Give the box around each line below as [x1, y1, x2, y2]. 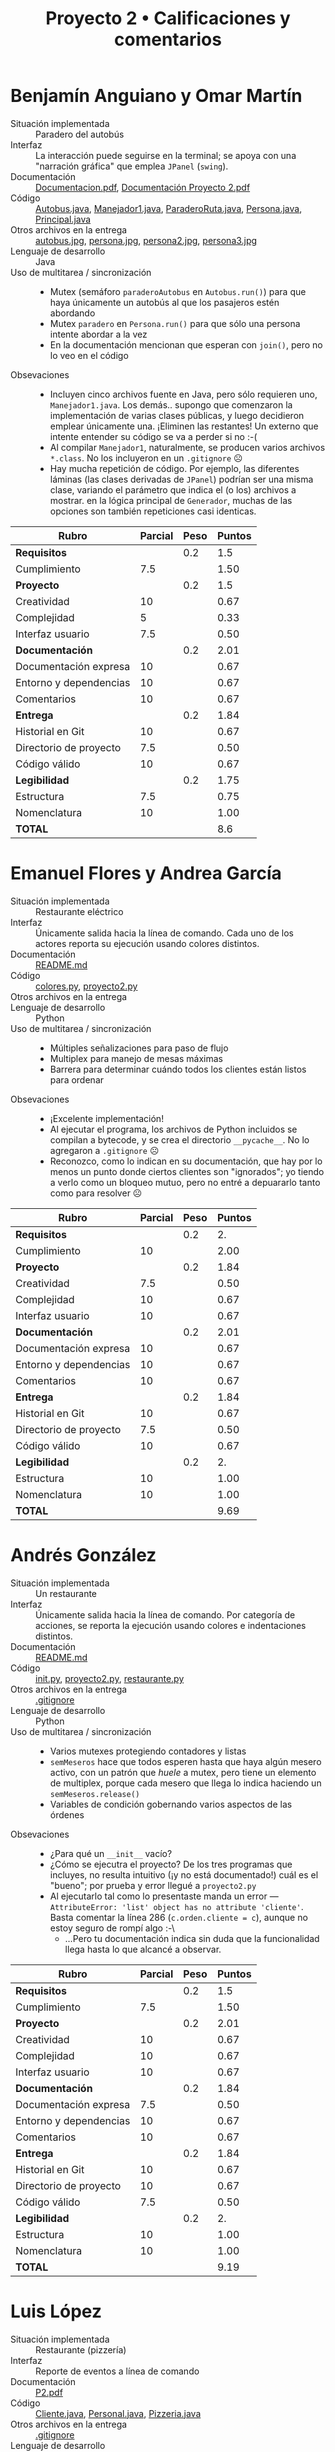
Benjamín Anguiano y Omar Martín [10, 85, 303, 107]
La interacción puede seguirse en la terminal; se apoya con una [35, 149, 297, 161]
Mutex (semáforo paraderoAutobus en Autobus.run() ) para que [49, 285, 307, 297]
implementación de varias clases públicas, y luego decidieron [49, 409, 305, 421]
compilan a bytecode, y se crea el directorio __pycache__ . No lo [49, 1133, 310, 1146]
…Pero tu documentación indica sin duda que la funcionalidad [64, 1932, 320, 1944]
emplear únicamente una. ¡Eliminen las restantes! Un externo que [49, 420, 319, 432]
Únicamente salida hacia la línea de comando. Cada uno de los [35, 927, 294, 939]
